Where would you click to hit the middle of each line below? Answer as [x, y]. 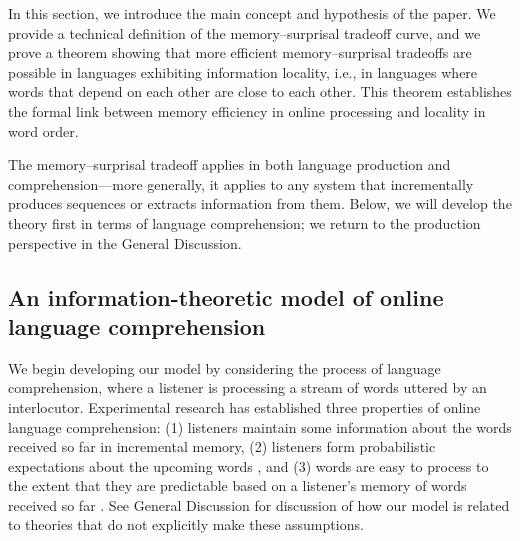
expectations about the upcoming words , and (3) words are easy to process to [248, 465]
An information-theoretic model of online [226, 296]
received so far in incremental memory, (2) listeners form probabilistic [222, 446]
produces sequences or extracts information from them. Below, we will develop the [260, 203]
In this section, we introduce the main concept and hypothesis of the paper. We [252, 13]
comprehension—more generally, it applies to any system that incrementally [241, 183]
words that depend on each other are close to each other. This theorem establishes [260, 91]
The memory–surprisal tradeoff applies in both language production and [229, 164]
